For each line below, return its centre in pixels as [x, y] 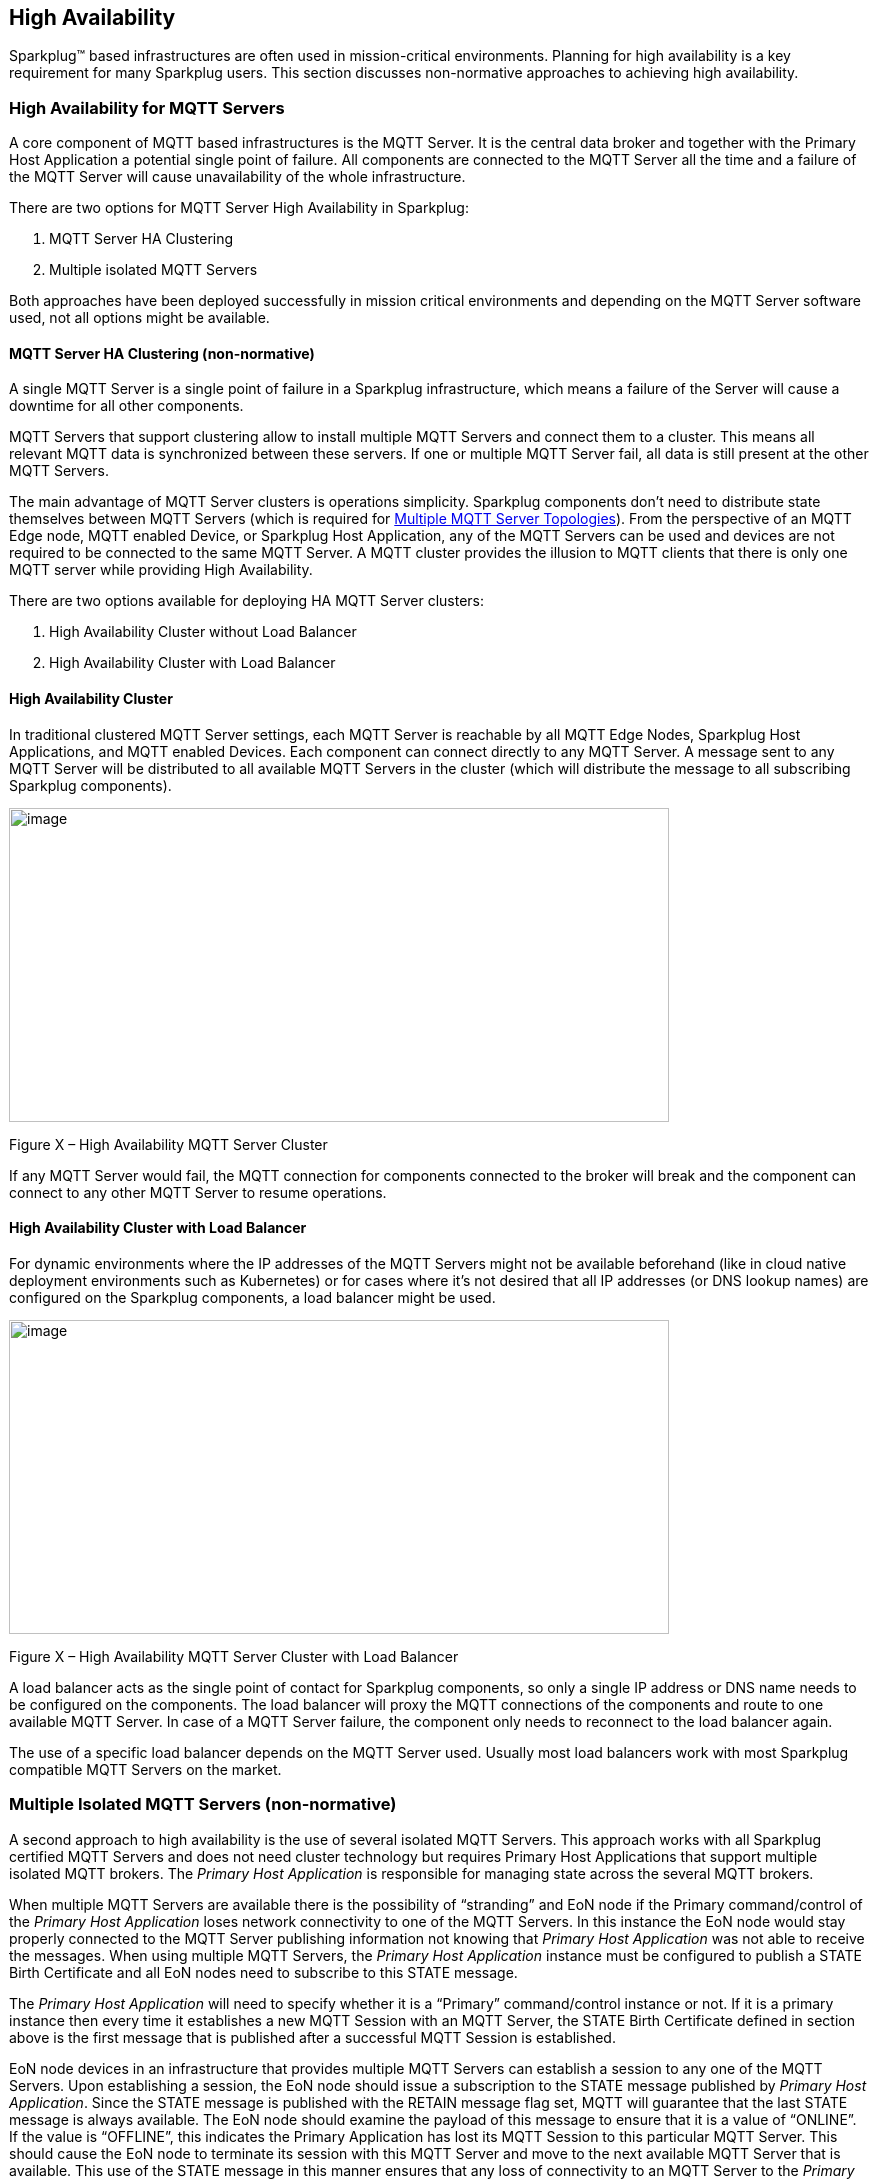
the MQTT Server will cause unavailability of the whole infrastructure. [237, 177]
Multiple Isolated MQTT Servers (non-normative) [203, 1804]
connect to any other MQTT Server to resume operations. [198, 1192]
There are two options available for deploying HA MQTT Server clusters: [247, 601]
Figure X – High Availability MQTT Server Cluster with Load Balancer [234, 1656]
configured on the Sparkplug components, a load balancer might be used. [252, 1297]
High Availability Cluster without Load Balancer [203, 632]
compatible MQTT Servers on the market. [145, 1769]
